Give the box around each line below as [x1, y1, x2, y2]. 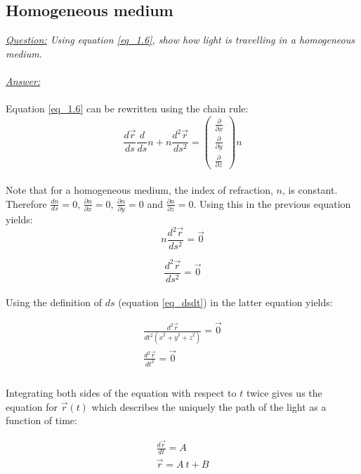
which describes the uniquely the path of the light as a [91, 399, 327, 414]
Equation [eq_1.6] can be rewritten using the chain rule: [6, 101, 249, 116]
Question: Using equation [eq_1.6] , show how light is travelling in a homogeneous [6, 32, 355, 47]
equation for [6, 399, 58, 414]
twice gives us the [246, 386, 322, 400]
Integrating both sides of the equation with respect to [6, 386, 237, 400]
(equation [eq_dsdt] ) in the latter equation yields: [118, 295, 333, 310]
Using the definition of [6, 295, 102, 310]
